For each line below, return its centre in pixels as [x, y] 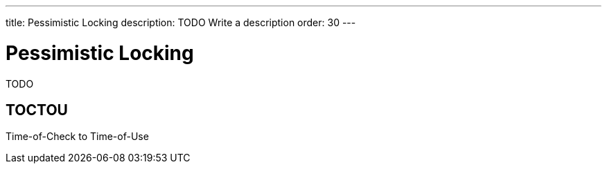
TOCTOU [37, 110]
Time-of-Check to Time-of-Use [77, 137]
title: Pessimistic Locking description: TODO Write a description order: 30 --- [181, 22]
